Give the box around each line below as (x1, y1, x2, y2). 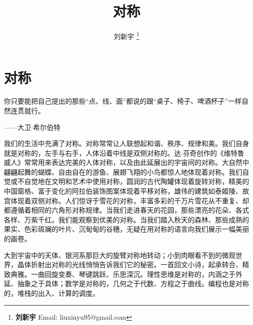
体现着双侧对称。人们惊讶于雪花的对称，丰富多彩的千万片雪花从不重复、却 (10, 195, 249, 205)
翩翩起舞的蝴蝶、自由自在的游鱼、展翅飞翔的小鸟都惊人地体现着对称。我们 (4, 166, 242, 177)
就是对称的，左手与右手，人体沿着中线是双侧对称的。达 (4, 147, 181, 158)
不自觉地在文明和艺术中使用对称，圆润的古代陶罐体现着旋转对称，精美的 (17, 176, 249, 186)
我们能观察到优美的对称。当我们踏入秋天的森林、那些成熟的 (58, 214, 249, 224)
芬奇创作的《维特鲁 (182, 147, 244, 158)
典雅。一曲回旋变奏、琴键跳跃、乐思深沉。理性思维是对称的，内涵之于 (10, 269, 235, 279)
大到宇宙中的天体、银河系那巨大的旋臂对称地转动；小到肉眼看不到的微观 (4, 250, 235, 260)
